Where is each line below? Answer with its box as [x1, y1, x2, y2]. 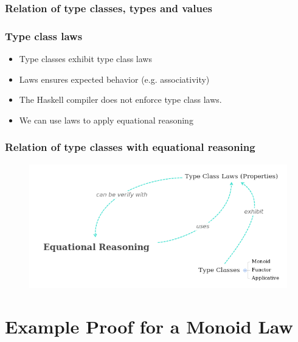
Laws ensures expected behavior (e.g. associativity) [19, 72, 210, 85]
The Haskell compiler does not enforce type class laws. [19, 93, 222, 106]
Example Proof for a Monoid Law [5, 314, 293, 339]
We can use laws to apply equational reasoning [19, 113, 193, 126]
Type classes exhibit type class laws [19, 52, 152, 65]
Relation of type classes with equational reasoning [5, 139, 255, 155]
